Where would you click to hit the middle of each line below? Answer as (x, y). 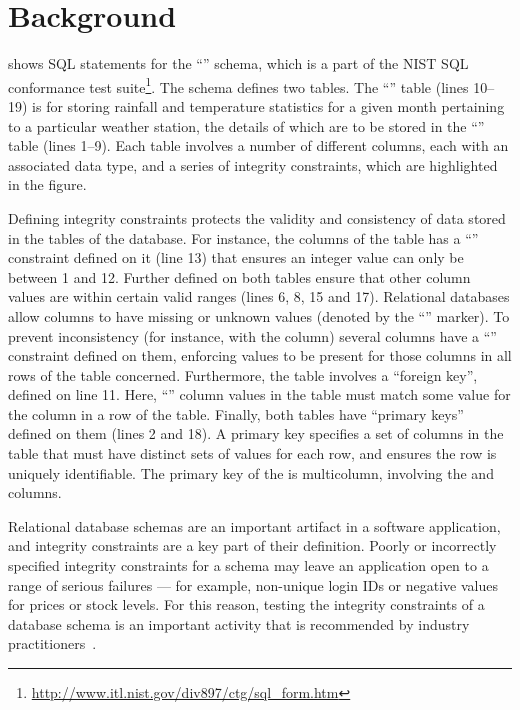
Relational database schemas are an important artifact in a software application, (254, 525)
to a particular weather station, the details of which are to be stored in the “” (246, 125)
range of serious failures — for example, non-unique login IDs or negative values (253, 584)
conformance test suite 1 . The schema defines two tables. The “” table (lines (238, 85)
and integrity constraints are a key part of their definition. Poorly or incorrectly (252, 545)
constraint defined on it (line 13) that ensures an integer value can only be (236, 257)
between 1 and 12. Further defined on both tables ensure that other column (239, 276)
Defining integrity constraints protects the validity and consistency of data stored (257, 217)
